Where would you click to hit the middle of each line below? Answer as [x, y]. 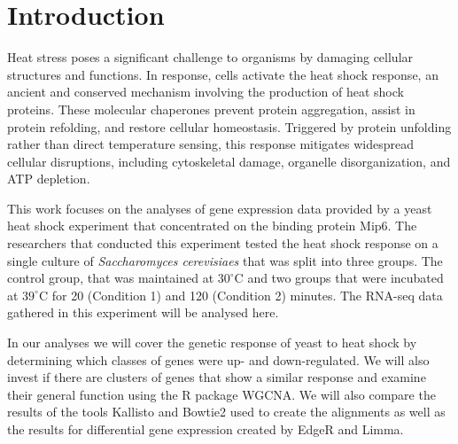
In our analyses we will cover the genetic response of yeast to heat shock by [212, 343]
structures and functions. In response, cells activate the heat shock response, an [223, 74]
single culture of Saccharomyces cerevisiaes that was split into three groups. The [225, 260]
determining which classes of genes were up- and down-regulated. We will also [218, 359]
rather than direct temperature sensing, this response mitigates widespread [210, 144]
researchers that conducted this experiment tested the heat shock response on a [223, 243]
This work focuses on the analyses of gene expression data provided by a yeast [220, 208]
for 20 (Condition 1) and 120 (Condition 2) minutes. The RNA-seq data [247, 295]
